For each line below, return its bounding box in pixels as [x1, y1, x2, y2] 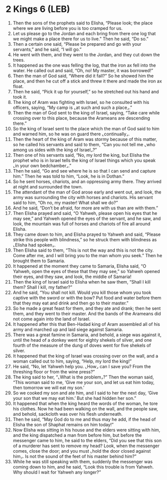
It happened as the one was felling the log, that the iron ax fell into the [12, 62, 156, 68]
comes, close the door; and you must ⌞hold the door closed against [12, 448, 151, 454]
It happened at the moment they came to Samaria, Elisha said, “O [12, 263, 146, 269]
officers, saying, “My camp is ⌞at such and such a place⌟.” [12, 104, 132, 110]
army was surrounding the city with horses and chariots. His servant [12, 194, 153, 200]
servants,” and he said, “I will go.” [12, 46, 82, 52]
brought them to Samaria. [12, 258, 66, 264]
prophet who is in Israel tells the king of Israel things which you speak [12, 157, 156, 163]
